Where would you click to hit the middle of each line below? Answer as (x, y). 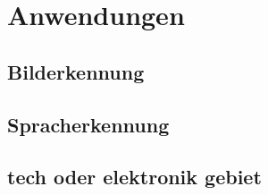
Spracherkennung (88, 124)
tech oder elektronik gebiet (134, 177)
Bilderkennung (76, 71)
